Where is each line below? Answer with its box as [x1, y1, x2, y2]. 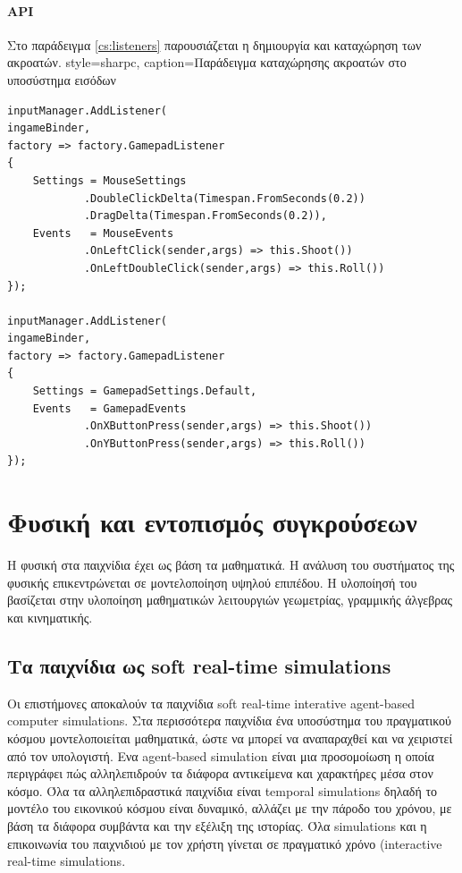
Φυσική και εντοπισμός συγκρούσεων [7, 504, 417, 540]
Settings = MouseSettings [32, 174, 187, 187]
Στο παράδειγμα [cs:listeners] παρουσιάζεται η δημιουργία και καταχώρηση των [7, 35, 422, 54]
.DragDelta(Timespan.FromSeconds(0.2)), [83, 209, 327, 223]
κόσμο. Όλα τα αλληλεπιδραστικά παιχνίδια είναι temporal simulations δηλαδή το [7, 781, 438, 800]
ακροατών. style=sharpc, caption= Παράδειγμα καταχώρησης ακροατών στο [7, 53, 407, 72]
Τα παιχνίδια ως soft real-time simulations [7, 651, 391, 679]
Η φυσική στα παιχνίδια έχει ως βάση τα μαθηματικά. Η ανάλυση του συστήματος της [7, 555, 455, 574]
